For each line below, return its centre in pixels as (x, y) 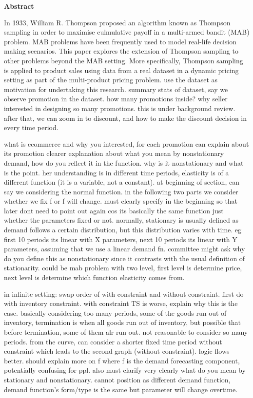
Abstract (19, 6)
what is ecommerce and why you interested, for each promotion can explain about (126, 143)
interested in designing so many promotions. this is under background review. (120, 108)
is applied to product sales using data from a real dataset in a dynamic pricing (121, 70)
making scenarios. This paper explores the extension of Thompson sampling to (121, 51)
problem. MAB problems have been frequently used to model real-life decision (120, 41)
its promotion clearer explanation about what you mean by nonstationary (114, 153)
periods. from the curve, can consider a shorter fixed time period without (113, 341)
